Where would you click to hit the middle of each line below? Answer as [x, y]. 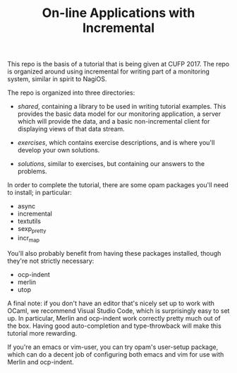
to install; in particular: [39, 193]
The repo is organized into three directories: [71, 93]
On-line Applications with [119, 13]
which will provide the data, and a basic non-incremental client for [114, 122]
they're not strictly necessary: [51, 261]
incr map [29, 238]
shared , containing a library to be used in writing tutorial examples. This [122, 107]
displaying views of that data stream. [71, 129]
